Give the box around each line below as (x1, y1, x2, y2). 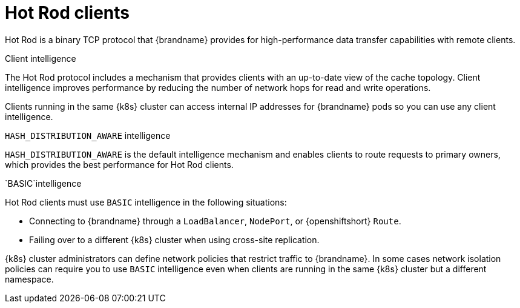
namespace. (5, 273, 54, 284)
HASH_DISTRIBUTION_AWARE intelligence (5, 130, 171, 141)
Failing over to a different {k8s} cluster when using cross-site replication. (29, 234, 320, 245)
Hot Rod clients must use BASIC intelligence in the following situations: (5, 196, 287, 207)
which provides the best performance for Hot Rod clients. (5, 159, 234, 170)
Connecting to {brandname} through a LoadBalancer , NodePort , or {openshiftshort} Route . (29, 215, 401, 226)
